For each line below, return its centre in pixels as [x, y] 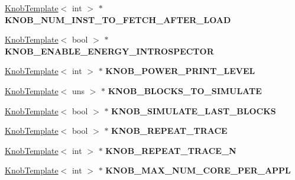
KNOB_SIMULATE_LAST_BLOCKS [194, 110]
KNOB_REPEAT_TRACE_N [171, 150]
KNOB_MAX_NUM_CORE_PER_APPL [198, 170]
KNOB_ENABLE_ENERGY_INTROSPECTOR [109, 51]
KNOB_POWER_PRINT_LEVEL [180, 71]
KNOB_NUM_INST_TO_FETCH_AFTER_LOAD [118, 19]
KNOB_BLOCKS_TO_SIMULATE [185, 90]
